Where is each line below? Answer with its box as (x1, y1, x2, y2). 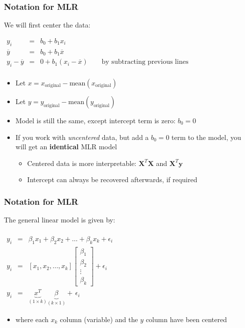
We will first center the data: (4, 20, 91, 30)
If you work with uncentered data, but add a (15, 132, 149, 142)
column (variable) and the (60, 314, 138, 324)
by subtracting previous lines (101, 58, 189, 66)
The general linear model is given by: (4, 215, 115, 225)
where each (15, 314, 49, 324)
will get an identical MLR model (15, 141, 117, 152)
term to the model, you (171, 132, 242, 142)
